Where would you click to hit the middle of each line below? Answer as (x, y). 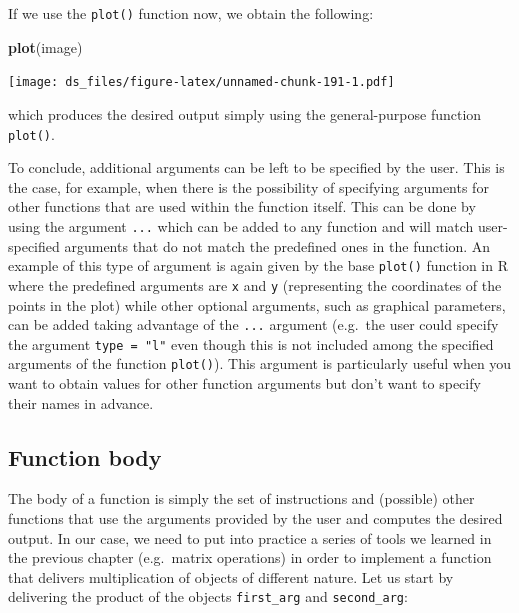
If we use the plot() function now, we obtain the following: (191, 13)
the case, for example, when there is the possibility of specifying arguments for (248, 186)
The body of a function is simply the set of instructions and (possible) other (241, 498)
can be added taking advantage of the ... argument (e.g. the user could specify (253, 324)
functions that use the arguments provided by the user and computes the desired (255, 518)
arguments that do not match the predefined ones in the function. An (277, 245)
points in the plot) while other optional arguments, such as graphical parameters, (257, 304)
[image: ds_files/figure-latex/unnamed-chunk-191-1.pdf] (201, 82)
